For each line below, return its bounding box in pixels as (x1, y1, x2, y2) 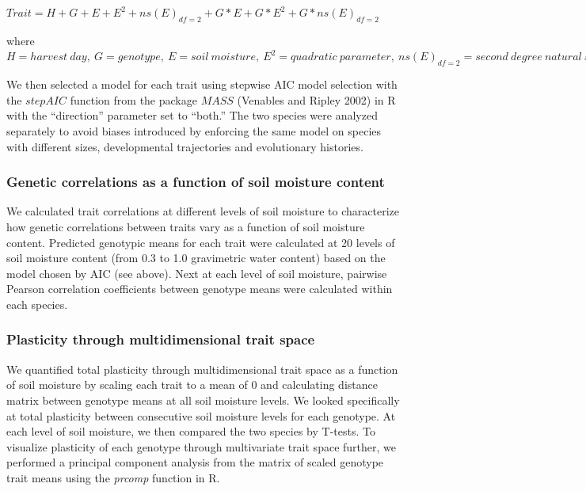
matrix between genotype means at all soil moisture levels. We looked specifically (6, 391, 400, 408)
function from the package (70, 91, 197, 108)
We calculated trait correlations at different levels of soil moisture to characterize (6, 203, 399, 219)
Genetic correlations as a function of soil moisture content (6, 172, 385, 192)
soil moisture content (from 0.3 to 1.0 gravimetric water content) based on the (6, 249, 386, 266)
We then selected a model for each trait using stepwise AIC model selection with (6, 76, 398, 93)
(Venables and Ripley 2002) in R (237, 91, 396, 108)
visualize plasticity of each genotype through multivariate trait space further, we (6, 438, 396, 455)
